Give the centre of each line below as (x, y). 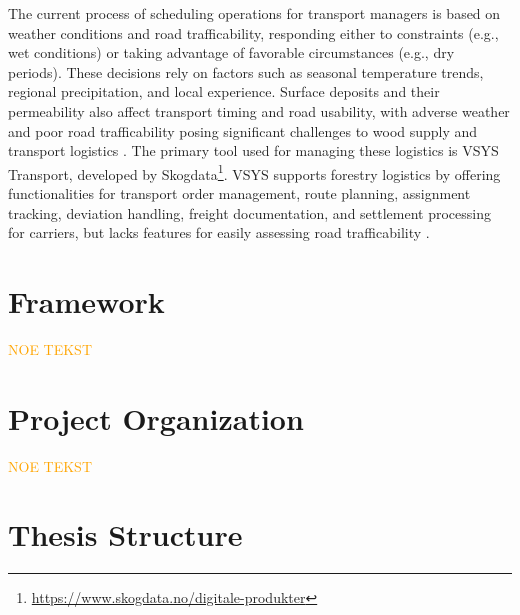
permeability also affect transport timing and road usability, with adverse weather (259, 110)
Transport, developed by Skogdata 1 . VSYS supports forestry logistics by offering (254, 172)
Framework (86, 300)
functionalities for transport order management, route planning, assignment (239, 193)
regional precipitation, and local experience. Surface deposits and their (224, 91)
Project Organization (156, 417)
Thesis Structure (125, 534)
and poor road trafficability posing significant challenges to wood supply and (243, 130)
